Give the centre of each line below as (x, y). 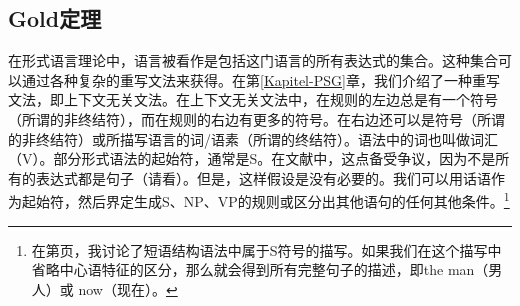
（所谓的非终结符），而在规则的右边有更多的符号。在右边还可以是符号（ (242, 118)
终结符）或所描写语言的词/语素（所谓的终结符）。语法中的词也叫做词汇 (266, 138)
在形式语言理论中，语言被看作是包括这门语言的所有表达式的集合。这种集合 (253, 60)
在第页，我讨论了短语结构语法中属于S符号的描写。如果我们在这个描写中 (266, 249)
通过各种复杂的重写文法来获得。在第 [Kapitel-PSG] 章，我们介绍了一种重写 (260, 79)
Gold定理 (55, 18)
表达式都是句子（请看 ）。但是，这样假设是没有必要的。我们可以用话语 (263, 177)
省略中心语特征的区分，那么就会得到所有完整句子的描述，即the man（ (260, 269)
